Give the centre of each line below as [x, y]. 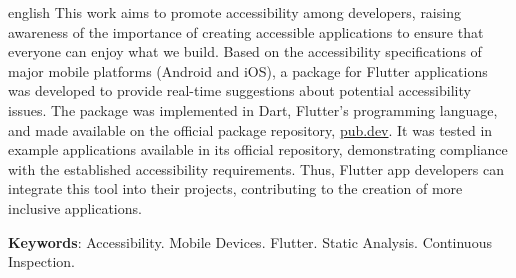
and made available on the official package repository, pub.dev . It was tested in [250, 129]
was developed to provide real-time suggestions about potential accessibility [239, 90]
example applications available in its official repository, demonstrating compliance [258, 149]
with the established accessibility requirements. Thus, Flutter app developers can [256, 168]
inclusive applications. [75, 207]
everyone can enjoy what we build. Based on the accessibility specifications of [245, 51]
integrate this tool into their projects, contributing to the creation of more [235, 188]
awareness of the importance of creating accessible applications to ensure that [246, 31]
